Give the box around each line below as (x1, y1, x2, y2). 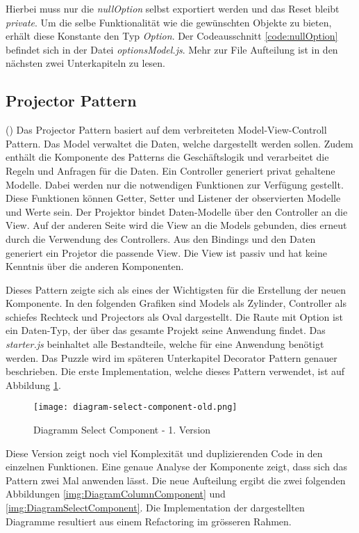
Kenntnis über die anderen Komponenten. (6, 259, 184, 273)
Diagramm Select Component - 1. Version (33, 422, 211, 437)
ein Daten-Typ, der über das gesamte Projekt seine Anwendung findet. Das (6, 323, 326, 337)
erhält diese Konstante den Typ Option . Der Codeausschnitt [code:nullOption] (6, 29, 338, 43)
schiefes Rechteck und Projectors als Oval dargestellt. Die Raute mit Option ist (6, 309, 343, 324)
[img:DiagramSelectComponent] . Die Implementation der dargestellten (6, 500, 305, 515)
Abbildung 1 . (6, 377, 61, 392)
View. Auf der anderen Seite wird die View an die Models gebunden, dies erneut (6, 218, 347, 232)
